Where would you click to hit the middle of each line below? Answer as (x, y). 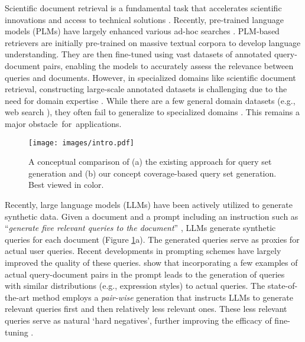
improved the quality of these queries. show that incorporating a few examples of (151, 262)
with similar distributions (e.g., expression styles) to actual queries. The (135, 286)
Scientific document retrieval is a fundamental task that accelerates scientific (143, 8)
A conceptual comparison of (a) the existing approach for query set (150, 162)
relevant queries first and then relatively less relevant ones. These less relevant (146, 309)
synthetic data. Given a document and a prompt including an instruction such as (152, 216)
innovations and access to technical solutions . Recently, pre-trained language (144, 19)
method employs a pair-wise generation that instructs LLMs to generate (163, 297)
